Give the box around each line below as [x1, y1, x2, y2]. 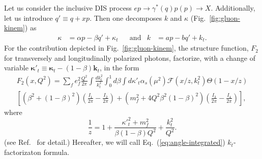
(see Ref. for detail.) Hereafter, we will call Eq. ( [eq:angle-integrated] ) [4, 137, 225, 147]
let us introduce [4, 12, 53, 23]
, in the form [99, 62, 139, 73]
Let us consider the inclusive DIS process [4, 3, 132, 13]
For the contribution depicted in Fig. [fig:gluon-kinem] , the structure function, [4, 43, 249, 53]
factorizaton [4, 147, 41, 157]
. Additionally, [211, 3, 255, 13]
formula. [43, 147, 70, 157]
